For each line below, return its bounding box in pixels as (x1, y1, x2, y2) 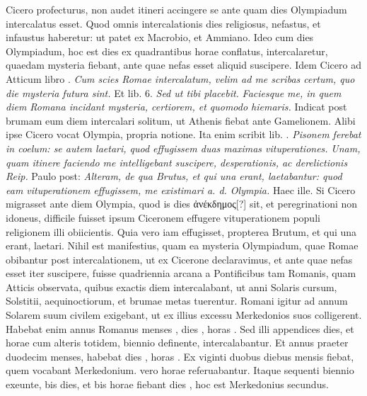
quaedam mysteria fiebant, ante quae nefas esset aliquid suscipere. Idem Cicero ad (6, 57, 361, 72)
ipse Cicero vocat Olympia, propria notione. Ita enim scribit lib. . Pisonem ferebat (6, 127, 361, 142)
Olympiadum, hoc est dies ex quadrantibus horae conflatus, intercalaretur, (6, 43, 328, 58)
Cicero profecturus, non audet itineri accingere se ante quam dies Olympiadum (6, 2, 347, 16)
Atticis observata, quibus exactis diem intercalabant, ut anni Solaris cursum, (6, 279, 337, 294)
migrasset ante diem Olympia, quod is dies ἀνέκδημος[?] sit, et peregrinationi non (6, 196, 358, 211)
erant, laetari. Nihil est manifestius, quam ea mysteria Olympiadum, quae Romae (6, 238, 359, 253)
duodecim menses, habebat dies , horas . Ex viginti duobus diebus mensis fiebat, (6, 349, 354, 363)
